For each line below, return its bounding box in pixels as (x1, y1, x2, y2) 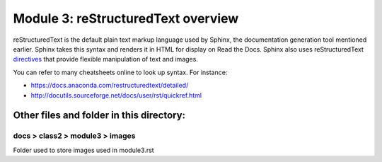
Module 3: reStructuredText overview (13, 11, 239, 26)
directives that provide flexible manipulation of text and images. (13, 55, 198, 64)
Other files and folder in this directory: (13, 110, 186, 122)
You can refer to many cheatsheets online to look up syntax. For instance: (13, 68, 228, 76)
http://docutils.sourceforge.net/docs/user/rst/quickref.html (30, 91, 202, 99)
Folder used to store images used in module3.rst (13, 146, 155, 154)
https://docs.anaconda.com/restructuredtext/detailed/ (30, 81, 189, 90)
